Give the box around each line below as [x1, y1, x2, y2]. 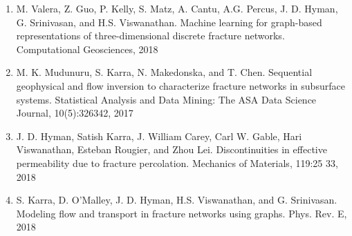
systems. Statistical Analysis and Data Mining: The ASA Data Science [16, 92, 317, 106]
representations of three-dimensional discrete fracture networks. [16, 28, 285, 43]
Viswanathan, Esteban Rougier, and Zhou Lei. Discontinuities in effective [16, 142, 327, 157]
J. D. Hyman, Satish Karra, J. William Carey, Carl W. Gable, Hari [16, 128, 302, 143]
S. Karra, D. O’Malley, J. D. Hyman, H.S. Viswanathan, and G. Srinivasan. [16, 193, 337, 207]
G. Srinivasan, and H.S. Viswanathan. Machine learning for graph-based [16, 14, 322, 29]
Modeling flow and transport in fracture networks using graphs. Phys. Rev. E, [16, 206, 347, 220]
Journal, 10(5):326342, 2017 [16, 106, 133, 120]
